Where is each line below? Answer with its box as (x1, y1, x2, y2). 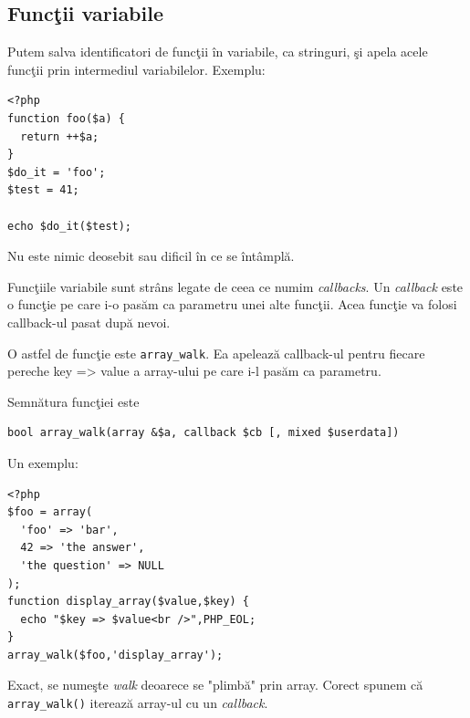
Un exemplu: (7, 453, 78, 472)
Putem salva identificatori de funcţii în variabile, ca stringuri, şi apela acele (7, 42, 428, 61)
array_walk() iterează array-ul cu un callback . (7, 693, 268, 713)
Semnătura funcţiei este (7, 391, 140, 411)
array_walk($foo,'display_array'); (7, 648, 224, 661)
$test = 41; (7, 183, 79, 197)
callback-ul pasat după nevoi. (7, 312, 171, 331)
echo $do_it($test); (7, 219, 132, 233)
